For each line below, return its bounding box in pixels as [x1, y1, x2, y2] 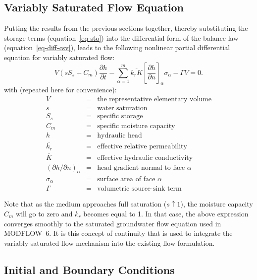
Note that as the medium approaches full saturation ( [4, 199, 167, 209]
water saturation [97, 105, 148, 112]
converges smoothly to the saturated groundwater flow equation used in [4, 218, 221, 228]
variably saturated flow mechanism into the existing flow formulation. [4, 237, 215, 248]
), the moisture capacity [180, 199, 253, 209]
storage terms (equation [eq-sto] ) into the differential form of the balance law [4, 32, 239, 43]
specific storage [97, 113, 143, 120]
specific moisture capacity [97, 122, 175, 130]
